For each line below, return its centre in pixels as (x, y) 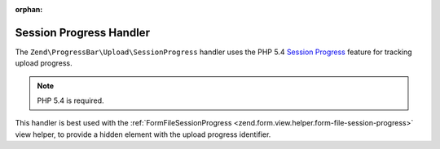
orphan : (29, 9)
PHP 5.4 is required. (71, 100)
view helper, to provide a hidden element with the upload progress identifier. (143, 134)
